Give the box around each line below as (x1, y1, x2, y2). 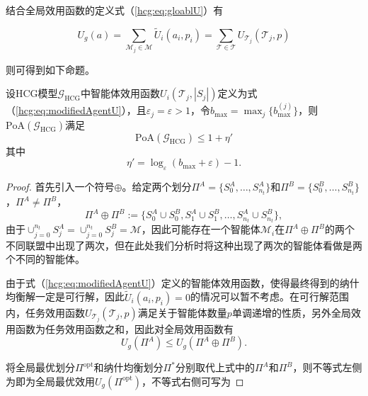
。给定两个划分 (122, 179, 192, 193)
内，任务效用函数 (6, 305, 85, 319)
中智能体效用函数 (81, 86, 161, 101)
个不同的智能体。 (6, 251, 85, 266)
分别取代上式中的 (175, 360, 255, 375)
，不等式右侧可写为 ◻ (142, 373, 244, 388)
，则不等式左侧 (292, 360, 362, 375)
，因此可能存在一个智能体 (141, 222, 260, 237)
